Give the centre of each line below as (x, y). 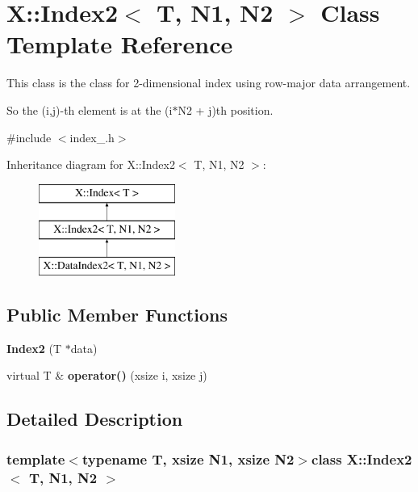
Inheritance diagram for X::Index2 (91, 164)
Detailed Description (95, 419)
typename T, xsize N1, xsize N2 (188, 458)
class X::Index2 (362, 458)
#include (29, 137)
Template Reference (120, 44)
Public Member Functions (117, 315)
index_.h (92, 137)
